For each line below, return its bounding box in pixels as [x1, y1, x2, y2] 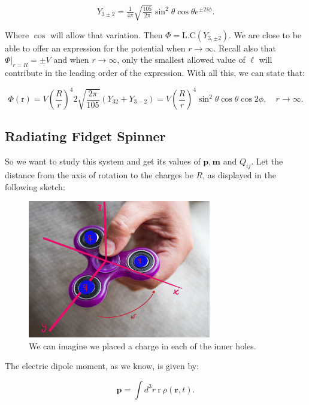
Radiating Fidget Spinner [5, 127, 166, 145]
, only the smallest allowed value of [117, 53, 246, 66]
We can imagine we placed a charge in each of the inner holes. [29, 339, 256, 352]
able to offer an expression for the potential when [5, 41, 186, 54]
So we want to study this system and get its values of [5, 155, 201, 168]
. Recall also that [213, 41, 276, 54]
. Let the [251, 155, 283, 168]
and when [53, 53, 89, 66]
